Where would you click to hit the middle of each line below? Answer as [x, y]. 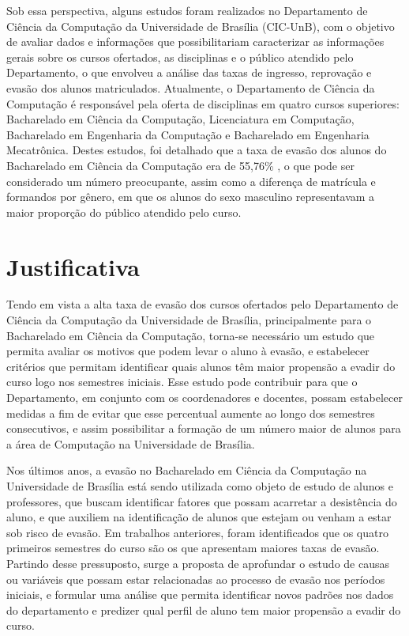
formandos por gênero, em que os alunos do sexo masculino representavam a [191, 197]
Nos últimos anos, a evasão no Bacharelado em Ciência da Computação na [187, 470]
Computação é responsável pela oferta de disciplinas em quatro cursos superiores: [203, 103]
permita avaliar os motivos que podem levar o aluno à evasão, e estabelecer [188, 351]
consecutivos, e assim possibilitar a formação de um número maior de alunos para [204, 428]
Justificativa [73, 266]
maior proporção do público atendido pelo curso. [124, 212]
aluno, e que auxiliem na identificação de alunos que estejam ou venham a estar [199, 517]
